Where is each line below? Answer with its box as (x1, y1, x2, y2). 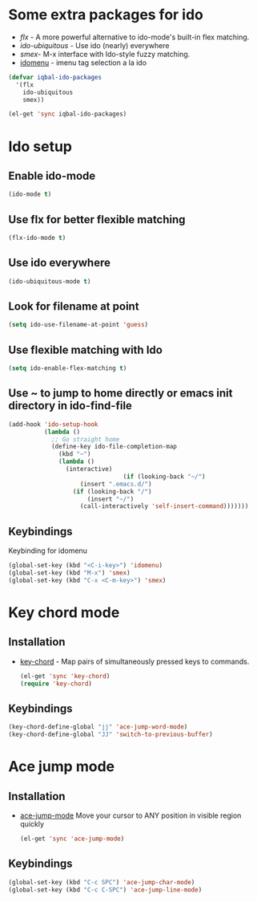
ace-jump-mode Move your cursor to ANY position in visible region (19, 811, 242, 820)
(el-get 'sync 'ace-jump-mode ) (19, 835, 125, 843)
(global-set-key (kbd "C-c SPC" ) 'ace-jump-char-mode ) (8, 878, 195, 886)
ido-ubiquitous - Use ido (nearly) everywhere (19, 40, 170, 50)
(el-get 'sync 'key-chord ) (19, 672, 110, 680)
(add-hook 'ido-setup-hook (8, 420, 98, 429)
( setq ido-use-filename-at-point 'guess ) (8, 321, 149, 329)
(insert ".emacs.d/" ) (79, 480, 152, 488)
